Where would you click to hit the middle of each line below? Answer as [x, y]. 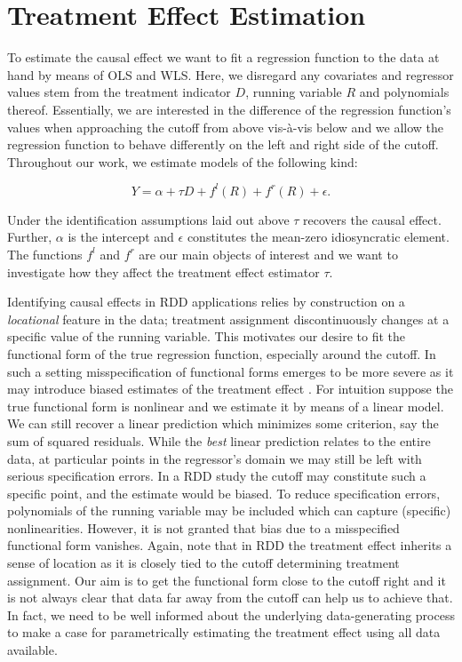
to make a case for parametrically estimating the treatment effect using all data [224, 632]
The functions [45, 254]
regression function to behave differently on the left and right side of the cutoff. [223, 144]
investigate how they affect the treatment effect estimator [163, 271]
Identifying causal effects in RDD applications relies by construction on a [206, 302]
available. [32, 650]
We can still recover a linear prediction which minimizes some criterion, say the [223, 423]
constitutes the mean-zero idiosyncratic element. [318, 237]
